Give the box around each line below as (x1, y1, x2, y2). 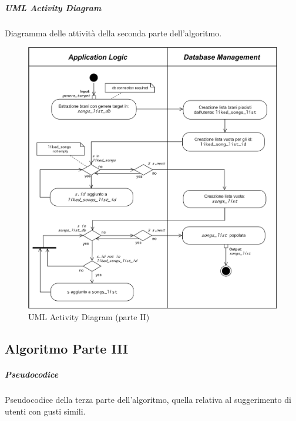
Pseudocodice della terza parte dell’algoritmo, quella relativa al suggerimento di (5, 393, 291, 405)
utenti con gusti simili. (5, 405, 86, 417)
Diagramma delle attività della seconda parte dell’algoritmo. (5, 26, 222, 39)
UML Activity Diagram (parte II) (28, 310, 150, 322)
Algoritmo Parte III (5, 339, 129, 357)
